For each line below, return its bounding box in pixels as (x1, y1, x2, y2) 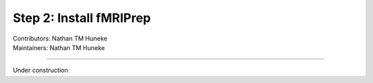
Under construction (12, 66, 68, 75)
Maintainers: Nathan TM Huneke (12, 43, 105, 51)
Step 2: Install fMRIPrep (12, 10, 151, 25)
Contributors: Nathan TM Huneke (12, 34, 108, 43)
